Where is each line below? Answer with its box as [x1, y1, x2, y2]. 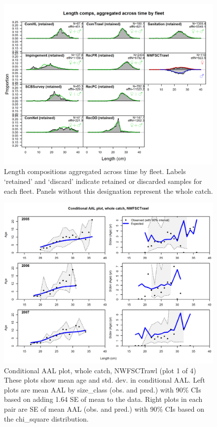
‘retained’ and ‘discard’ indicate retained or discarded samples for [4, 176, 202, 186]
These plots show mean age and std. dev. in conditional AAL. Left [4, 375, 205, 385]
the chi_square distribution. [4, 413, 89, 424]
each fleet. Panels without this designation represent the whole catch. [4, 185, 213, 196]
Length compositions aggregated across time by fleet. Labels [4, 166, 186, 177]
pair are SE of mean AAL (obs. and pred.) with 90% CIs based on [4, 404, 204, 414]
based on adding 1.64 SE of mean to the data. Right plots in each [4, 394, 203, 404]
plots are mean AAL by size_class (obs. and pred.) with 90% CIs [4, 384, 201, 394]
